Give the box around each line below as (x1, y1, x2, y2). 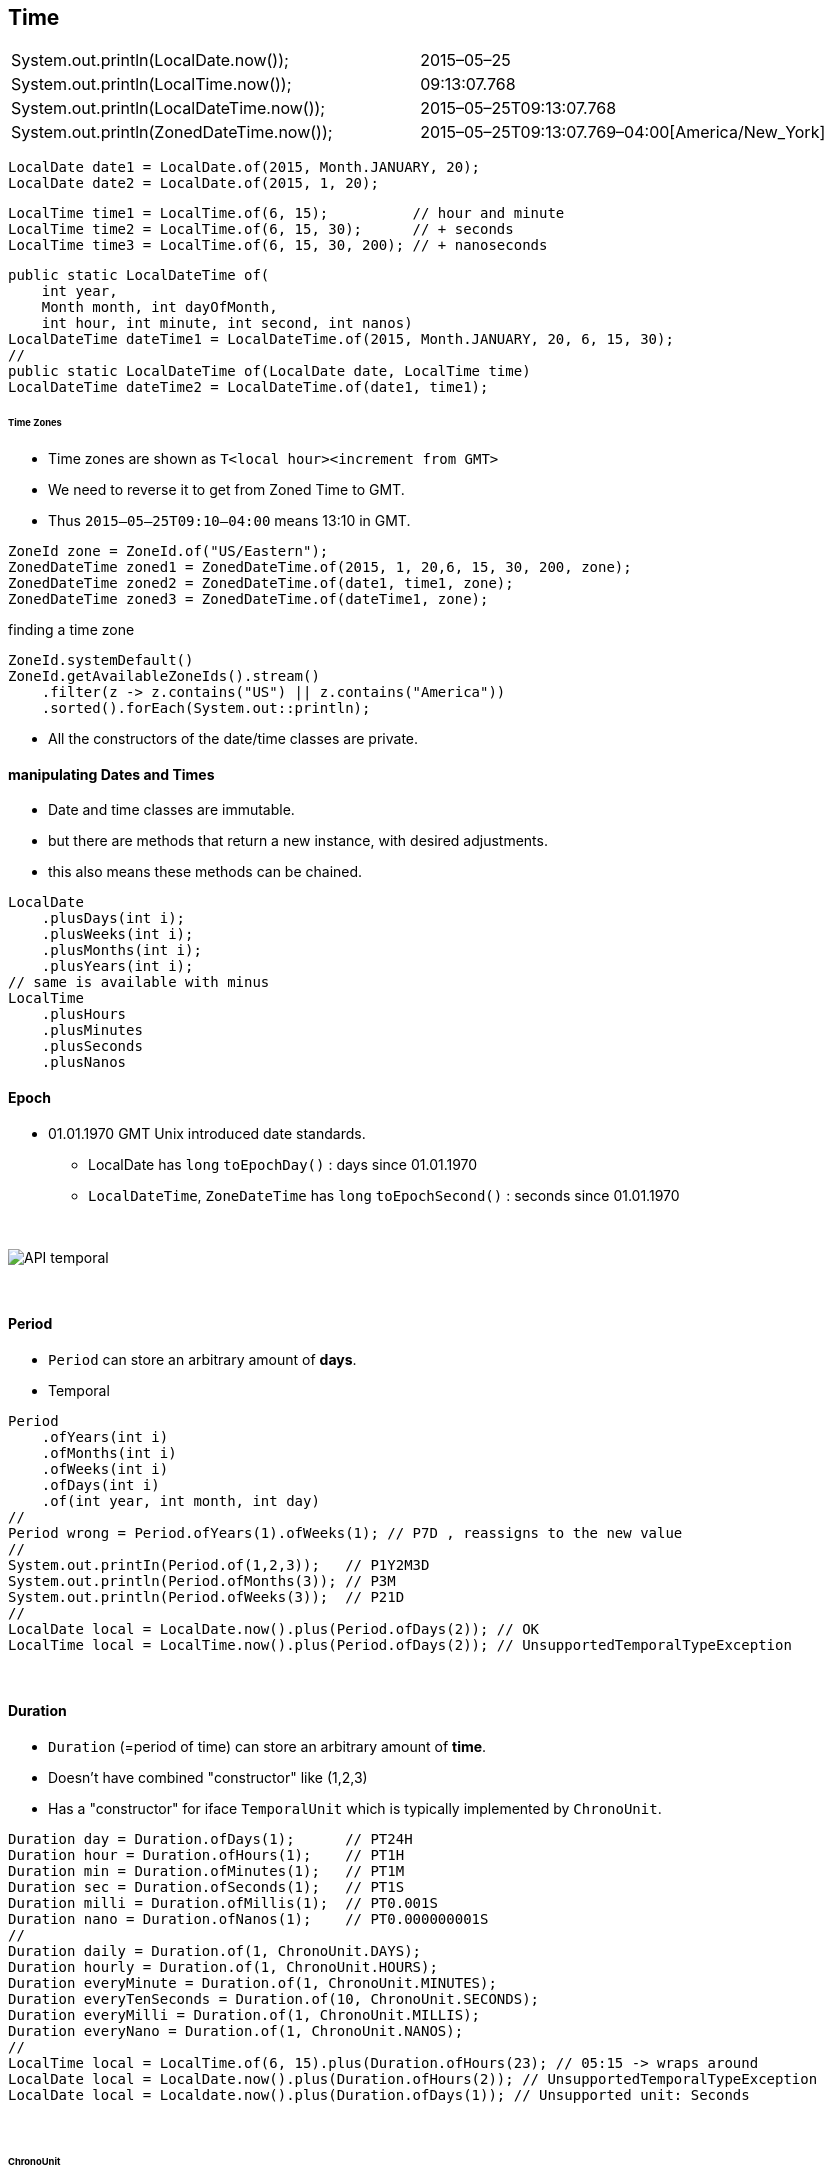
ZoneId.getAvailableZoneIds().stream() (8, 668, 320, 685)
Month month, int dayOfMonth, (41, 299, 278, 316)
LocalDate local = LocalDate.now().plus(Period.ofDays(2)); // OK (8, 1620, 540, 1637)
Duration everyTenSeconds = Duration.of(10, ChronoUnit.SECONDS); (8, 1990, 540, 2007)
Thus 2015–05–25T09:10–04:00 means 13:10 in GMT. (48, 512, 411, 530)
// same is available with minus (8, 974, 270, 991)
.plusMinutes (41, 1022, 143, 1039)
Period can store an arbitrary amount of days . (48, 1350, 357, 1368)
